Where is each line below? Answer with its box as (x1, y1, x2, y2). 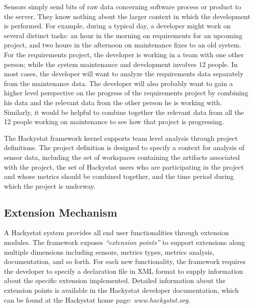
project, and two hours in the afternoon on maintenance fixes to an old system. (4, 40, 241, 50)
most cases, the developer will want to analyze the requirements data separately (4, 68, 244, 79)
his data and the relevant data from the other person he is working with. (4, 97, 222, 107)
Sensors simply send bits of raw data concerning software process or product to (4, 1, 241, 11)
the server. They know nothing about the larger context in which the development (4, 11, 251, 21)
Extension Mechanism (4, 204, 117, 220)
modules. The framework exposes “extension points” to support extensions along (4, 237, 245, 247)
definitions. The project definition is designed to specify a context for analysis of (4, 142, 245, 153)
